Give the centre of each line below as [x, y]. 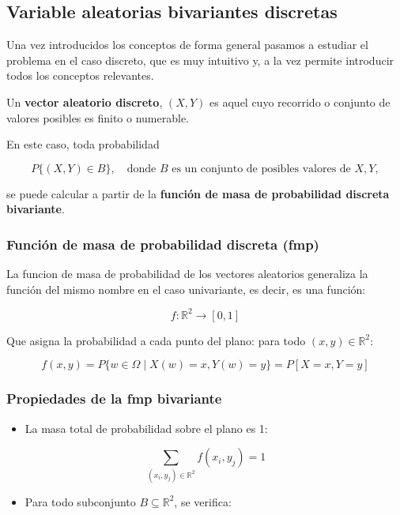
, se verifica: [203, 501]
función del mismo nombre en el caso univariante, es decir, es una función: [186, 289]
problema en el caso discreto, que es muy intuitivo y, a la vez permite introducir [200, 60]
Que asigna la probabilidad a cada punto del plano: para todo [156, 340]
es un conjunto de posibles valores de [261, 169]
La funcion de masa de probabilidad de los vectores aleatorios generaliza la [187, 274]
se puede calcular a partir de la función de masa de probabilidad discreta [198, 193]
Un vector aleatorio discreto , [85, 101]
